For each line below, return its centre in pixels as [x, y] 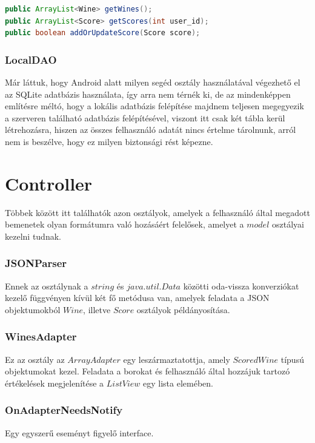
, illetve [97, 309]
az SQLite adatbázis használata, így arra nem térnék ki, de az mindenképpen [148, 94]
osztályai [288, 224]
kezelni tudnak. [33, 236]
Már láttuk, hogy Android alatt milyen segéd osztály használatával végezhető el [153, 82]
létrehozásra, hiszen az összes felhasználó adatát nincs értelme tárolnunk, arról [151, 130]
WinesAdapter [41, 336]
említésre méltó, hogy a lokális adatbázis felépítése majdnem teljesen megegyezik [154, 106]
